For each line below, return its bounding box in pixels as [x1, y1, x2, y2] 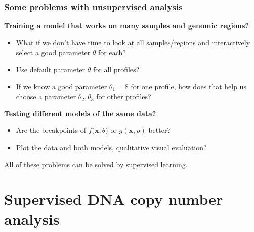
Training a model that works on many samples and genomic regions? [4, 20, 249, 31]
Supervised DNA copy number [4, 189, 223, 209]
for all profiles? [93, 64, 140, 74]
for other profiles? [96, 91, 151, 102]
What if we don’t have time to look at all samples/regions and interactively [16, 37, 250, 48]
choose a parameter [16, 91, 76, 102]
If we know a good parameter [16, 81, 107, 91]
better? [148, 125, 171, 135]
